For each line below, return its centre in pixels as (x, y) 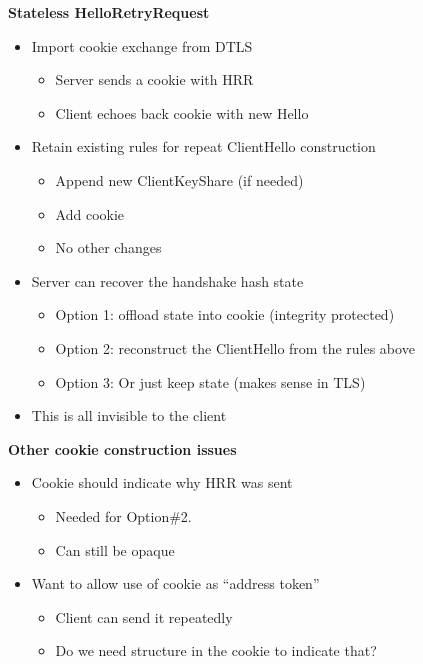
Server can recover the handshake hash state (167, 280)
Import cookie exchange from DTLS (142, 45)
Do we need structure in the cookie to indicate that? (216, 650)
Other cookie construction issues (122, 448)
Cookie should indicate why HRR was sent (162, 482)
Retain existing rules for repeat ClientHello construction (203, 146)
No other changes (108, 247)
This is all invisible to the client (129, 415)
